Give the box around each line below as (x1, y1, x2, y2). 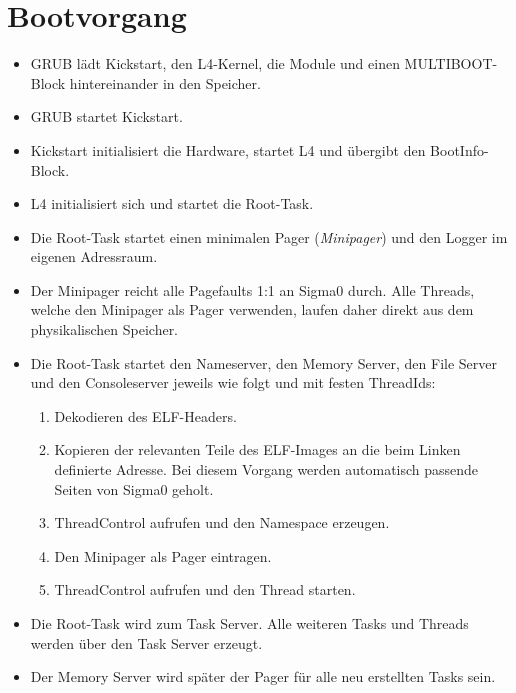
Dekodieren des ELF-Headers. (54, 405, 237, 426)
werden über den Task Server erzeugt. (30, 632, 263, 653)
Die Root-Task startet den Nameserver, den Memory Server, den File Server (30, 352, 497, 373)
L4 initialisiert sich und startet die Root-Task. (30, 193, 314, 214)
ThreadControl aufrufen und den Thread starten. (54, 579, 356, 600)
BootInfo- (430, 139, 489, 160)
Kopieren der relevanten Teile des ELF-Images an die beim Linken (54, 439, 461, 460)
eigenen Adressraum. (30, 246, 158, 267)
